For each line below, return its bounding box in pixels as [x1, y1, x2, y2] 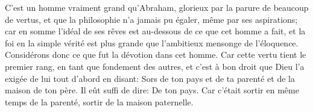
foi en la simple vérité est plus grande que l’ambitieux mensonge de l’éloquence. [5, 36, 299, 49]
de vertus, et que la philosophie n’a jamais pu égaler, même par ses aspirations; [5, 13, 298, 25]
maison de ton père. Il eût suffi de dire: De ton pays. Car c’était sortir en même [5, 84, 299, 96]
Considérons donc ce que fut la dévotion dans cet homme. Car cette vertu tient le [5, 48, 306, 61]
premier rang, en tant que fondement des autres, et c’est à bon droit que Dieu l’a [5, 60, 305, 72]
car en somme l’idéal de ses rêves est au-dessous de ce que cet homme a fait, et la [5, 25, 306, 37]
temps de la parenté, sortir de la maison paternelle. [5, 95, 194, 108]
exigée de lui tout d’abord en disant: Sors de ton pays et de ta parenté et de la [5, 72, 295, 84]
